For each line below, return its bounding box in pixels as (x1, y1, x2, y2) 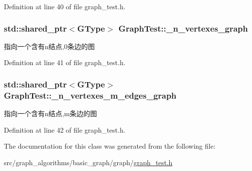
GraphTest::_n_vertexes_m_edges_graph (4, 89, 177, 101)
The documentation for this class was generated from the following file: (4, 141, 216, 151)
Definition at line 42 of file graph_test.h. (4, 124, 126, 135)
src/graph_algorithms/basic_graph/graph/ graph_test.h (4, 157, 173, 167)
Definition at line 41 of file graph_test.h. (4, 57, 126, 68)
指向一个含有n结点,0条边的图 (4, 41, 95, 51)
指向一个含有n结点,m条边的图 (4, 108, 97, 119)
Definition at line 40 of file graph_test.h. (4, 1, 126, 11)
